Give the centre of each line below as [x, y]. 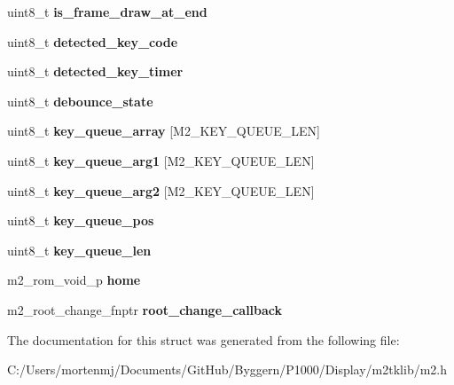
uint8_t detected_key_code [93, 41]
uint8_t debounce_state [80, 101]
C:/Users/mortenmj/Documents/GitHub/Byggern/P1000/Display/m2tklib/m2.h [227, 369]
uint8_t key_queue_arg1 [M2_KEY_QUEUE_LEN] [161, 160]
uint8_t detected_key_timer [95, 71]
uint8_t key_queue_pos [81, 220]
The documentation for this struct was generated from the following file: [204, 339]
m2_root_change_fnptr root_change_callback [145, 309]
